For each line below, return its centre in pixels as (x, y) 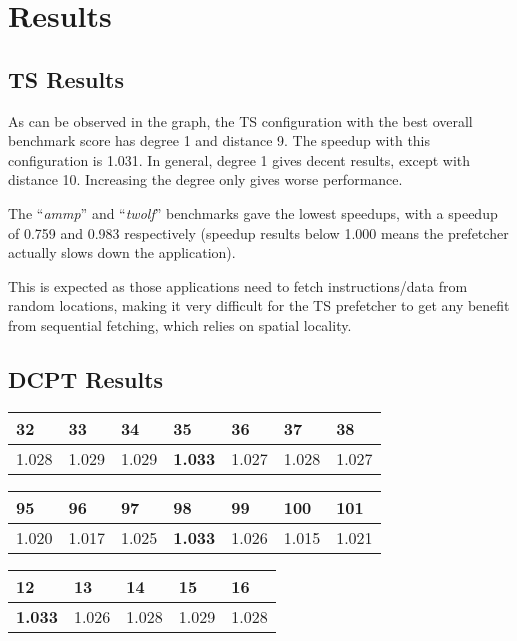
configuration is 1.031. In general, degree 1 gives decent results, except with (239, 159)
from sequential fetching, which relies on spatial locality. (180, 324)
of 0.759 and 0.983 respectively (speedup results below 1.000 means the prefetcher (258, 232)
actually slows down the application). (122, 252)
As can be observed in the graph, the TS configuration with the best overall (240, 120)
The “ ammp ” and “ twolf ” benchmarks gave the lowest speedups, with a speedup (253, 212)
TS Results (66, 78)
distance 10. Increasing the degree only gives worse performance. (205, 179)
